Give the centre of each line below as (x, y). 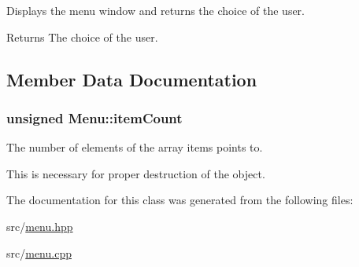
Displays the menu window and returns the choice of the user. (155, 10)
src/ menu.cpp (39, 252)
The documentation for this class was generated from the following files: (180, 200)
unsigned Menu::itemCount (94, 117)
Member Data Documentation (132, 79)
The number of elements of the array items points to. (135, 147)
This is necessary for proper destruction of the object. (136, 173)
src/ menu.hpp (40, 226)
